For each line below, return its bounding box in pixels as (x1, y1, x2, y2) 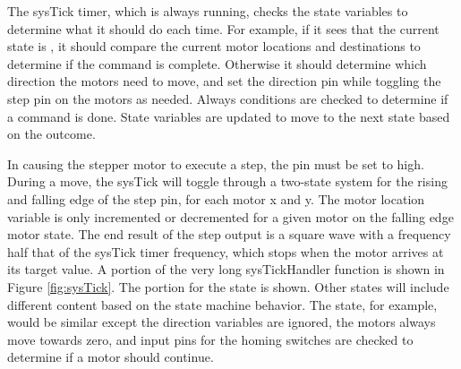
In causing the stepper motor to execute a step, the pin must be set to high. (7, 154, 424, 173)
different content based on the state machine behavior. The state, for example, (7, 295, 438, 313)
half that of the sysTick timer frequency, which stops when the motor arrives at (7, 242, 444, 261)
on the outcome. (7, 124, 96, 143)
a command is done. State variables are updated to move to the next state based (7, 107, 450, 125)
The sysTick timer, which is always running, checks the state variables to (7, 2, 408, 20)
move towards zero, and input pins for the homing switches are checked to (7, 330, 414, 348)
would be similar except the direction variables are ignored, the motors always (7, 313, 436, 331)
